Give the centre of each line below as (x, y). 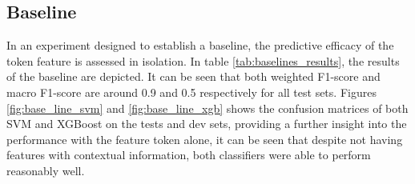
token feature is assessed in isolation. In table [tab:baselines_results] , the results (203, 60)
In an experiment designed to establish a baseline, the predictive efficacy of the (200, 45)
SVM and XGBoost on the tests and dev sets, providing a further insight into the (207, 124)
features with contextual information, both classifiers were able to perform (189, 155)
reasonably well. (46, 170)
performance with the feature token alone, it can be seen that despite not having (205, 139)
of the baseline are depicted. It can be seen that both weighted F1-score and (193, 76)
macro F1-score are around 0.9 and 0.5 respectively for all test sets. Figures (191, 92)
